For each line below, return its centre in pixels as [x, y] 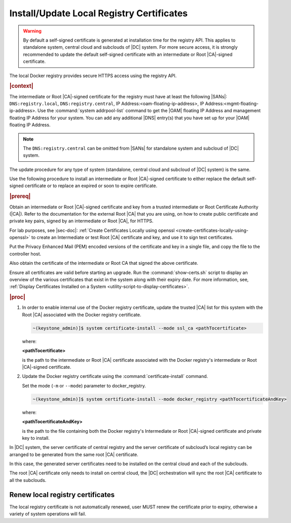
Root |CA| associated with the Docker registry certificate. [82, 315]
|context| [21, 86]
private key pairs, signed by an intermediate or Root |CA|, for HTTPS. [81, 221]
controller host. [25, 254]
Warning [32, 31]
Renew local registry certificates [62, 495]
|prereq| [20, 196]
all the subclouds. [28, 480]
